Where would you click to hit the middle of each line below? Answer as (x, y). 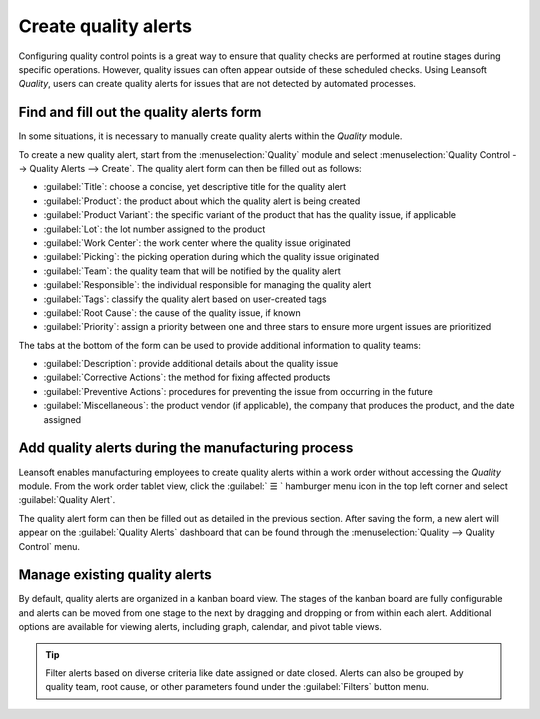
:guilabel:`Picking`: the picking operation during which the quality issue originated (211, 257)
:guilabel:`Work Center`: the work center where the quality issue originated (197, 242)
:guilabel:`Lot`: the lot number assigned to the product (154, 229)
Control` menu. (49, 546)
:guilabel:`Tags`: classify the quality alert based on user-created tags (185, 299)
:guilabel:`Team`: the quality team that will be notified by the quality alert (192, 271)
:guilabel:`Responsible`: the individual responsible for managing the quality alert (207, 285)
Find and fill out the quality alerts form (140, 112)
